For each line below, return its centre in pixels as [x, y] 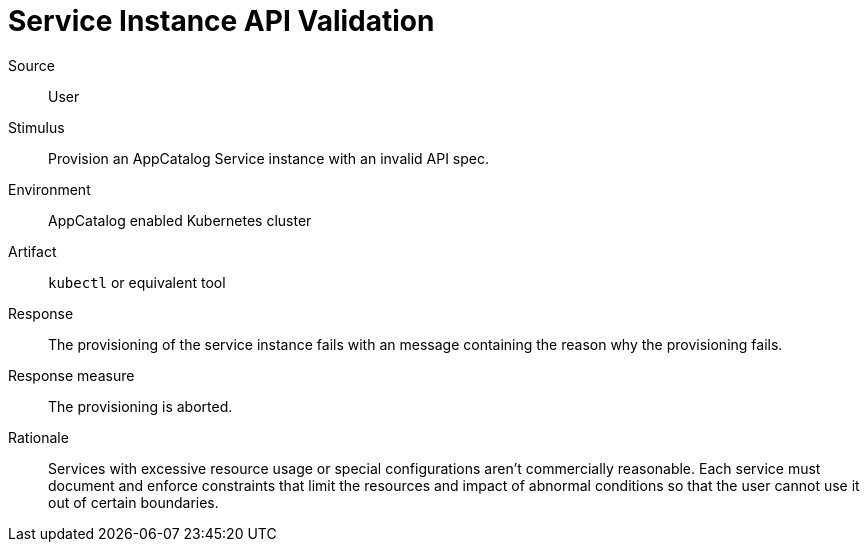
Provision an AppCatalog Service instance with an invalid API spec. [269, 158]
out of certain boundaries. [133, 502]
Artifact [32, 251]
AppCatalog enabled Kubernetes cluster [180, 220]
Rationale [38, 437]
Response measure [71, 375]
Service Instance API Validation [221, 21]
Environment [49, 189]
